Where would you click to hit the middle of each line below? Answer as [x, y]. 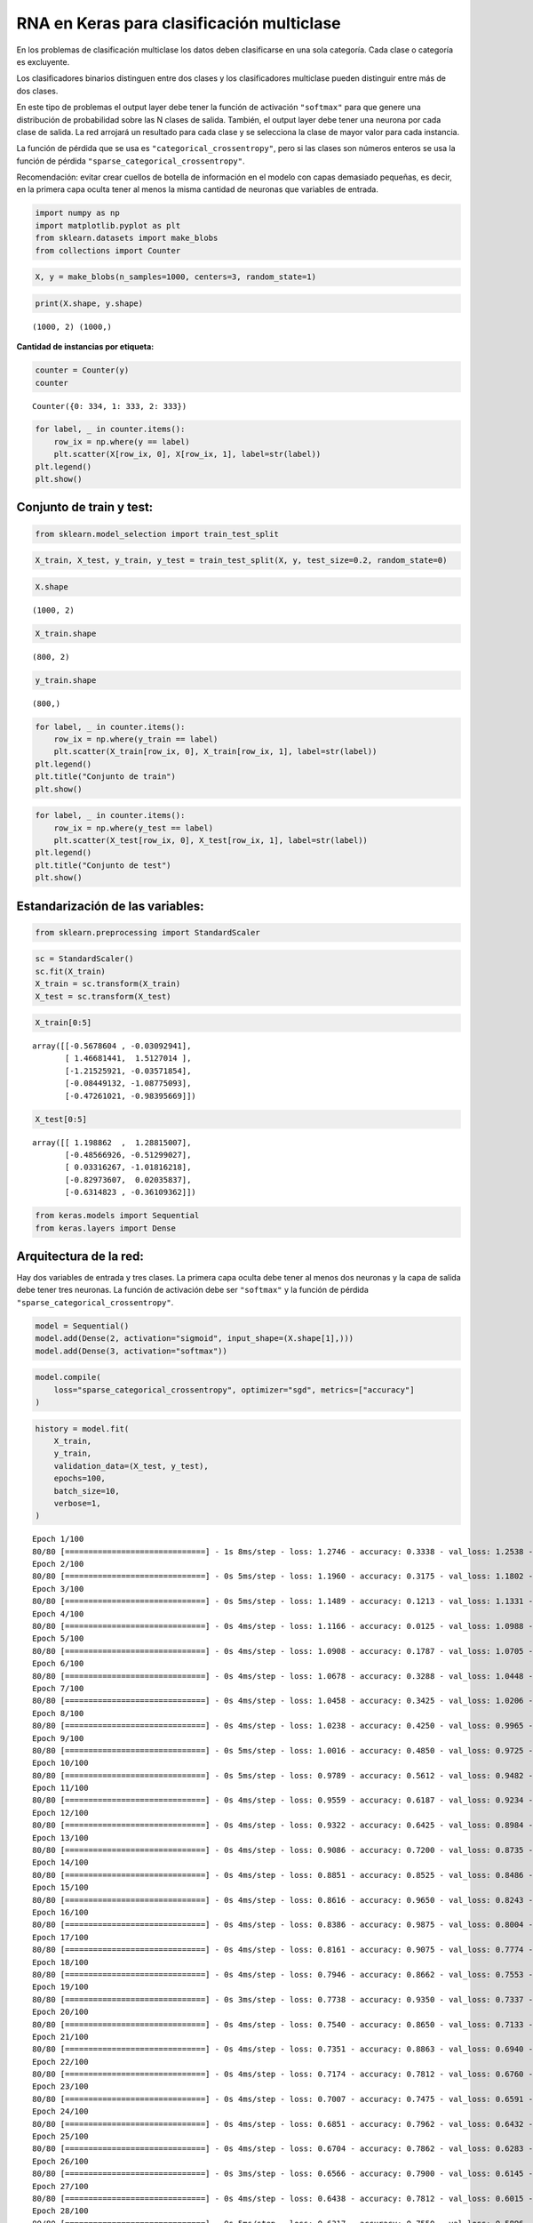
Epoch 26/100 [60, 2161]
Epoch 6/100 [58, 1664]
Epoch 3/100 [58, 1589]
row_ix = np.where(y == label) [122, 441]
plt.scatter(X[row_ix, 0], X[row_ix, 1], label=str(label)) [187, 454]
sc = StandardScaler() [84, 959]
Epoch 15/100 [60, 1888]
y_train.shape [66, 680]
